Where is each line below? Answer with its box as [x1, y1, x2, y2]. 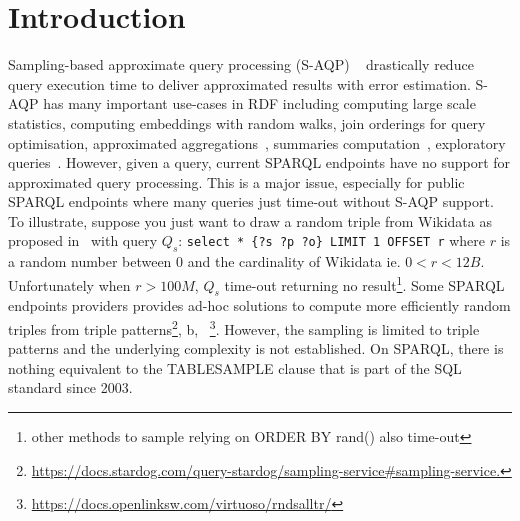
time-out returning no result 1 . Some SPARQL [224, 271, 505, 295]
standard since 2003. [8, 377, 133, 398]
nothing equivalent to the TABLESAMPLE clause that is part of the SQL [8, 357, 462, 378]
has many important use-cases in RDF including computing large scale [43, 93, 476, 114]
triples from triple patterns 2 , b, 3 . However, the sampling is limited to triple [8, 315, 480, 339]
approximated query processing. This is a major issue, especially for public [8, 171, 465, 192]
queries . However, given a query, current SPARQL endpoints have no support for [8, 152, 511, 173]
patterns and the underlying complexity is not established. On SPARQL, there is [8, 338, 504, 359]
